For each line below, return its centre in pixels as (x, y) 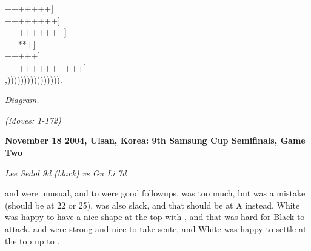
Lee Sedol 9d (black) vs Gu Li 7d (66, 172)
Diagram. (22, 100)
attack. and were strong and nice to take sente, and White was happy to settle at (156, 228)
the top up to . (32, 240)
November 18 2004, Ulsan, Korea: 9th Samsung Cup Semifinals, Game (155, 140)
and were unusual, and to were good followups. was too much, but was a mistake (155, 193)
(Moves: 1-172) (33, 120)
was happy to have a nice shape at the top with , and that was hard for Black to (155, 217)
